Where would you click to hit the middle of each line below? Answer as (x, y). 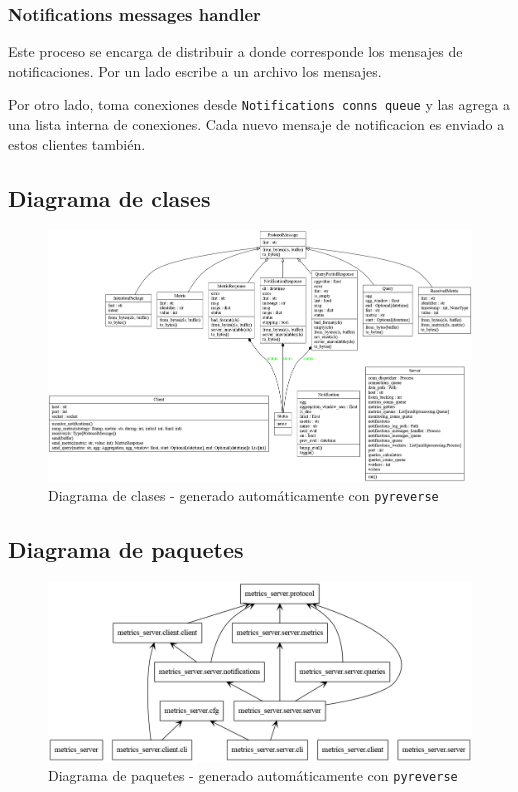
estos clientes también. (77, 143)
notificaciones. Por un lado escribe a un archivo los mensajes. (195, 70)
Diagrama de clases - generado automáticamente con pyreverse (243, 495)
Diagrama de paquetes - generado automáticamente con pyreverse (253, 775)
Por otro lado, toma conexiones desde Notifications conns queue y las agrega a (259, 104)
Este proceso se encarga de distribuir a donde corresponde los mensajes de (235, 51)
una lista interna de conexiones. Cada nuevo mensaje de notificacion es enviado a (256, 124)
